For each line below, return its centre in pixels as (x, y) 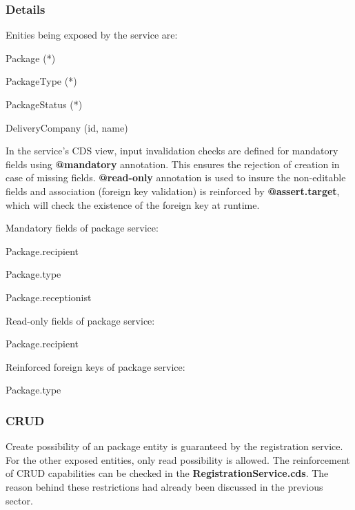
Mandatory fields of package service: (82, 228)
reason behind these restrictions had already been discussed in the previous (164, 486)
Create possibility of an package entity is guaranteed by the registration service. (174, 446)
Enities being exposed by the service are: (92, 35)
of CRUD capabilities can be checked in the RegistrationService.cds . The (167, 473)
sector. (19, 500)
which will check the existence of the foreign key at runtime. (133, 204)
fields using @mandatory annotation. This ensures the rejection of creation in (173, 164)
